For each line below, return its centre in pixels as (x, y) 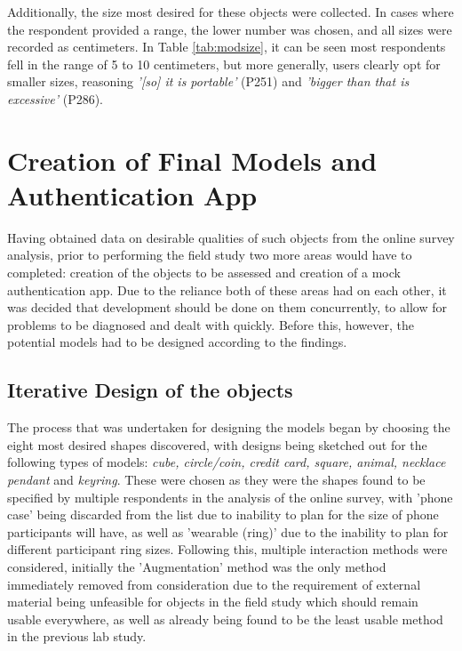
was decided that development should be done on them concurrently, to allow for (227, 307)
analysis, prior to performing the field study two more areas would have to (210, 255)
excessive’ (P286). (56, 98)
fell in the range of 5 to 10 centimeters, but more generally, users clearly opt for (224, 64)
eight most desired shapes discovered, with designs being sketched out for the (217, 444)
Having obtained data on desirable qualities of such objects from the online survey (231, 237)
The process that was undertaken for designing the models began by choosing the (229, 427)
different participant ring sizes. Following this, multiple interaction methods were (227, 549)
